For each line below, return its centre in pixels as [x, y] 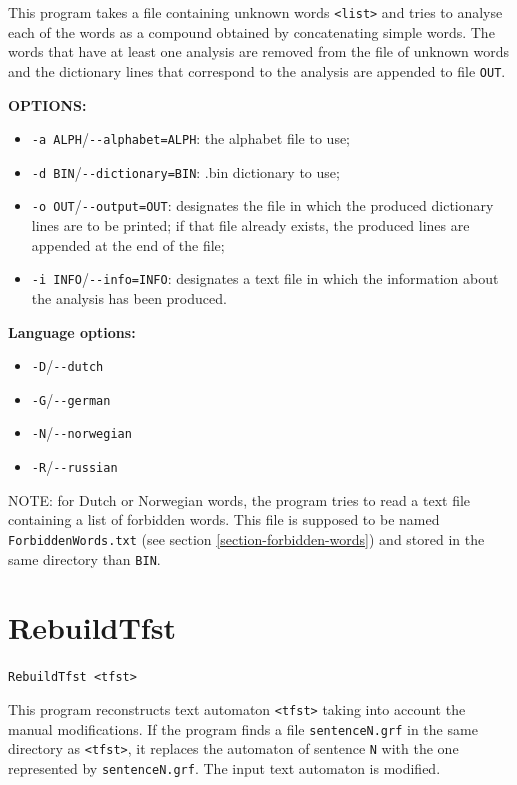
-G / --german [71, 398]
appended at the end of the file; [128, 244]
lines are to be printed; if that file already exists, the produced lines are [250, 225]
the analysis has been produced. [129, 297]
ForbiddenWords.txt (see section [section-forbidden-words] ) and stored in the [246, 538]
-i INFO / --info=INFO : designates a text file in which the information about [265, 278]
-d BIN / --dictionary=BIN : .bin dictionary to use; [185, 171]
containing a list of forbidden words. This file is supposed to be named [224, 519]
